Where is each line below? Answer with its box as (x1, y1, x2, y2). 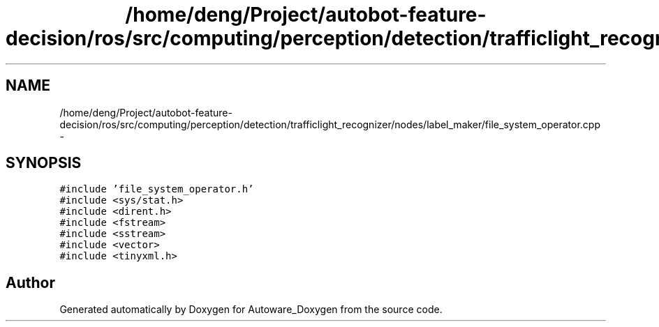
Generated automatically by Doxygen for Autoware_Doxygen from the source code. (59, 303, 443, 316)
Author (6, 273, 55, 291)
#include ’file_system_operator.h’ (59, 183, 254, 195)
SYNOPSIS (6, 154, 82, 172)
